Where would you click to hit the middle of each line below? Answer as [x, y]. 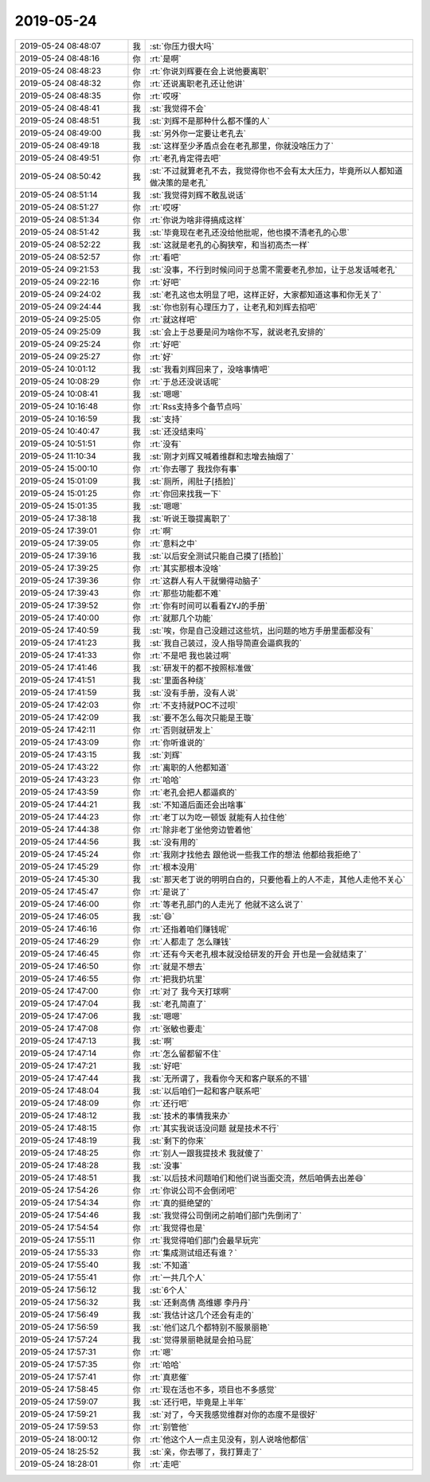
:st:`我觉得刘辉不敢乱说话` [198, 195]
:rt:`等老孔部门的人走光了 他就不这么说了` [227, 904]
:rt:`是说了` [170, 892]
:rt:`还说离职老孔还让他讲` [198, 84]
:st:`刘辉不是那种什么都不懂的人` [210, 121]
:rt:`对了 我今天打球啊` [191, 991]
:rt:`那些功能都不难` [186, 593]
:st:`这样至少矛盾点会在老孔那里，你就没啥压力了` [242, 146]
